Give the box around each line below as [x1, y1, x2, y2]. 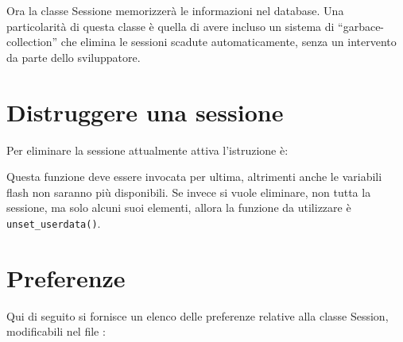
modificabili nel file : [6, 323, 106, 340]
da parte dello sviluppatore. [6, 48, 141, 65]
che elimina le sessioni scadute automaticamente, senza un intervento [60, 33, 397, 50]
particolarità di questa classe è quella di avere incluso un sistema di [6, 17, 335, 34]
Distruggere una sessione [6, 95, 284, 128]
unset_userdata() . [6, 214, 101, 231]
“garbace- [338, 17, 385, 34]
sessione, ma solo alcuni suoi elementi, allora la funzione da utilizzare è [6, 199, 351, 216]
